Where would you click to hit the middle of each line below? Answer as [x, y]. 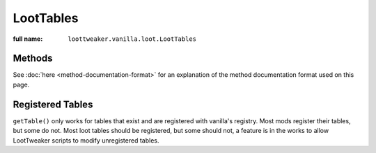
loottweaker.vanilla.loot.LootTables [132, 39]
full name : [28, 39]
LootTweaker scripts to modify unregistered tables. [86, 140]
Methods [33, 58]
